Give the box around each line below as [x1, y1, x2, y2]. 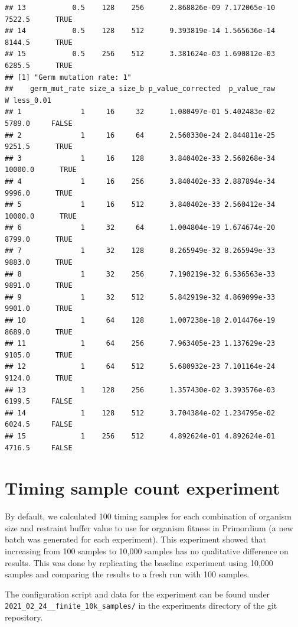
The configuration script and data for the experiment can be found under [5, 587, 270, 600]
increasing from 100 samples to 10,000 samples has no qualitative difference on [5, 545, 289, 557]
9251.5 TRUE [5, 142, 73, 151]
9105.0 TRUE [5, 350, 73, 359]
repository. [5, 611, 43, 623]
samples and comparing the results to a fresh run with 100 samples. [5, 568, 250, 580]
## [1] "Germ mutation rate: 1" [5, 73, 132, 82]
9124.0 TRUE [5, 374, 73, 382]
